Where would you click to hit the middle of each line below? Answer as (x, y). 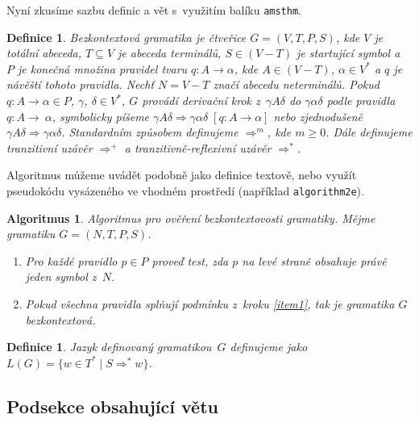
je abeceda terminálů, (170, 53)
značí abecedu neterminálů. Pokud (296, 84)
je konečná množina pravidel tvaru (103, 68)
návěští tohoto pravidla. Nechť (81, 84)
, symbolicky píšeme (101, 116)
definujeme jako (269, 347)
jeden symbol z (61, 276)
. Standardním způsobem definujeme (150, 132)
